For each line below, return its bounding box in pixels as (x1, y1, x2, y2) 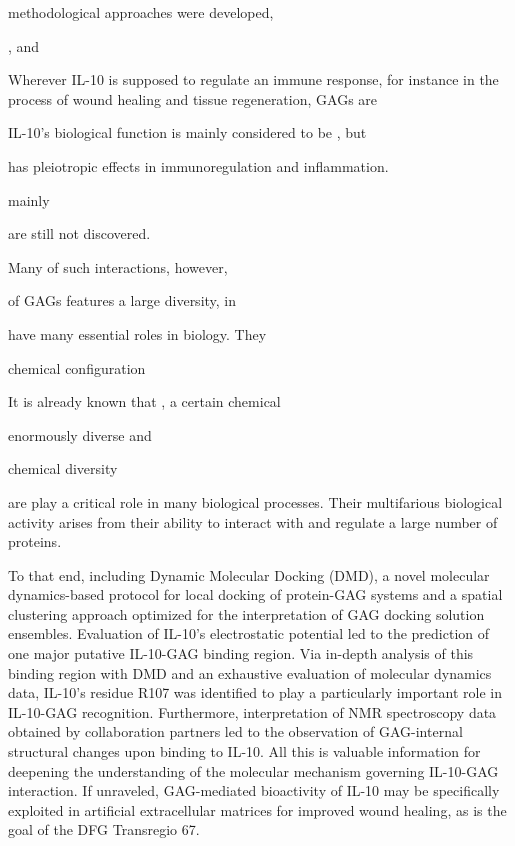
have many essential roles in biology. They (8, 323, 267, 344)
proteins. (8, 531, 62, 552)
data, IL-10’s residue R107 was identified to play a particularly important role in (8, 682, 502, 703)
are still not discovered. (8, 223, 151, 244)
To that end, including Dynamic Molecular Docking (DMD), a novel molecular (8, 564, 490, 585)
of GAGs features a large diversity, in (8, 290, 237, 311)
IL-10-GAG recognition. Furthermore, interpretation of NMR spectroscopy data (8, 701, 497, 722)
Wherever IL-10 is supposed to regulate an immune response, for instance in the (8, 69, 499, 90)
